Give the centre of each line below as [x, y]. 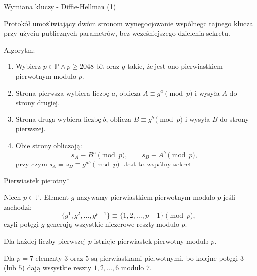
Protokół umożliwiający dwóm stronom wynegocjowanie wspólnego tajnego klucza [128, 23]
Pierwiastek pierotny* [37, 180]
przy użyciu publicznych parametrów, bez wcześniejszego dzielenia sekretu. [117, 33]
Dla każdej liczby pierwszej [45, 241]
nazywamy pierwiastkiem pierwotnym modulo [146, 197]
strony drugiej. [38, 102]
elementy [49, 257]
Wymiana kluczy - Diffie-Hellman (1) [60, 6]
